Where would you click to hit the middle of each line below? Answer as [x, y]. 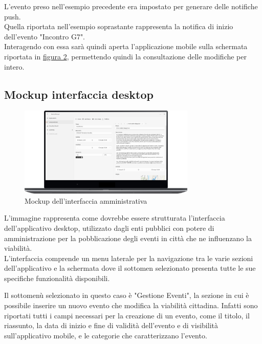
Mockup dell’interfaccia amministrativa [86, 200]
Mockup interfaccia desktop [79, 94]
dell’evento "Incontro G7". [45, 36]
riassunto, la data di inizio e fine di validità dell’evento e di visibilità [111, 325]
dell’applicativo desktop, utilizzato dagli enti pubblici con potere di [109, 228]
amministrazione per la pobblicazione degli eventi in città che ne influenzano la [128, 238]
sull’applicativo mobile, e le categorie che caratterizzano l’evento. [106, 335]
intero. [14, 66]
